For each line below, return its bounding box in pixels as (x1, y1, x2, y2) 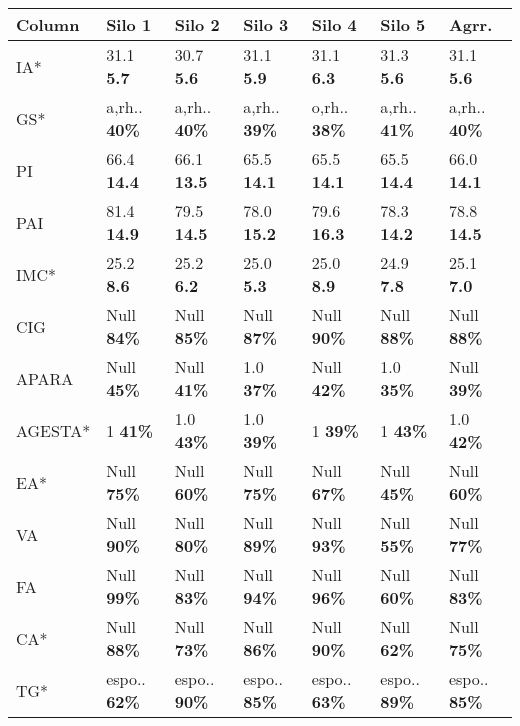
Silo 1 (106, 13, 152, 36)
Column (16, 13, 80, 36)
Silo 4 (311, 13, 357, 36)
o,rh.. (311, 95, 349, 118)
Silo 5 (380, 13, 426, 36)
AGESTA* (16, 418, 91, 442)
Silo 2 (174, 13, 220, 36)
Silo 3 (243, 13, 289, 36)
